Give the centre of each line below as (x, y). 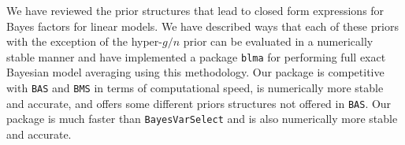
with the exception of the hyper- (84, 41)
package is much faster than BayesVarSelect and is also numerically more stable (202, 119)
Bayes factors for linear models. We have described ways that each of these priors (202, 26)
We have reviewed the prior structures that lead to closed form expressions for (195, 10)
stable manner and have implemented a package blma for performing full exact (196, 56)
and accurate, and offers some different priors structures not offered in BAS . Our (199, 103)
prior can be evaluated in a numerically (278, 41)
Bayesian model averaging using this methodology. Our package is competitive (195, 72)
